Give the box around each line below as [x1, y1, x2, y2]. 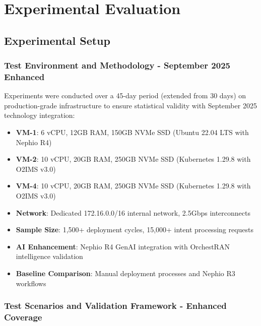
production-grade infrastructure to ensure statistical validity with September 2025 [4, 100, 257, 110]
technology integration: [4, 110, 75, 120]
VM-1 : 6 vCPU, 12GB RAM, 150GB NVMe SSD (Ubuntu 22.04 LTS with [16, 127, 249, 138]
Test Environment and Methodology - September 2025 [4, 59, 230, 72]
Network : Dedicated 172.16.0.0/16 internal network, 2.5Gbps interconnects [16, 207, 250, 218]
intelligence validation [16, 251, 83, 262]
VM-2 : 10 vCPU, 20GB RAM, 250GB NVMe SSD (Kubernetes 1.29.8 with [16, 154, 251, 164]
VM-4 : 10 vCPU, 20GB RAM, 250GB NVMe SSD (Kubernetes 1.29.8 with [16, 180, 251, 191]
